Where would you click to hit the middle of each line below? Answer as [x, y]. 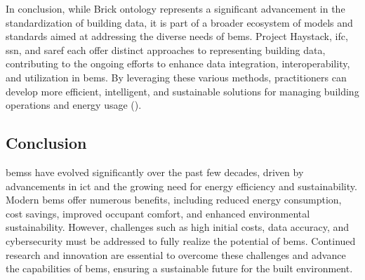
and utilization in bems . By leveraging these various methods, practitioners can [176, 77]
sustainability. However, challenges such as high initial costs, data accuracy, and [178, 227]
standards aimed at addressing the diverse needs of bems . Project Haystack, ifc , [177, 36]
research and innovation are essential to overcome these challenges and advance [176, 254]
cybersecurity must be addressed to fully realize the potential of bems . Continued [181, 240]
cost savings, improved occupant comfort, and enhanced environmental [158, 213]
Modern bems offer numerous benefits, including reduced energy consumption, [174, 200]
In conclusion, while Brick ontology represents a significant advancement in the [175, 8]
